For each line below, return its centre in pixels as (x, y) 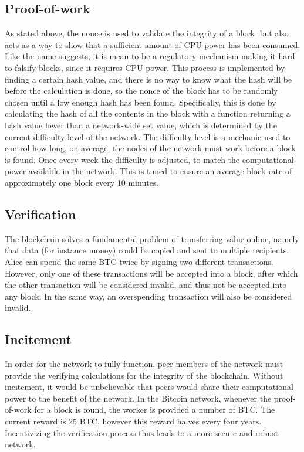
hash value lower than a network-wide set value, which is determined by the (141, 125)
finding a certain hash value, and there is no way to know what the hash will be (148, 79)
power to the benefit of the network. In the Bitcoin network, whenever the (138, 398)
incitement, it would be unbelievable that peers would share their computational (149, 387)
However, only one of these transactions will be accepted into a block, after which (151, 273)
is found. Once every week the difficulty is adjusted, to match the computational (149, 159)
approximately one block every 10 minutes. (82, 182)
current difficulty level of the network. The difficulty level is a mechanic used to (148, 136)
